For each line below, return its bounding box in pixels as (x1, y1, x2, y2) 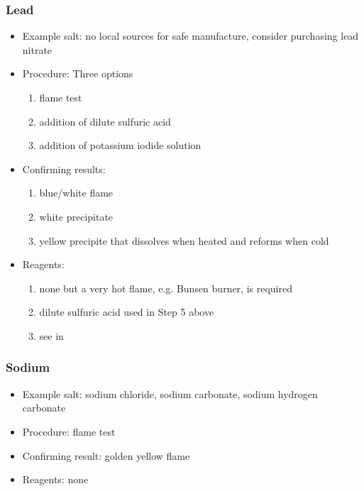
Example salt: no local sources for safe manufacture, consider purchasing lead (22, 28, 359, 43)
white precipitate (39, 209, 114, 224)
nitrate (22, 42, 53, 57)
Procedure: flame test (22, 424, 116, 438)
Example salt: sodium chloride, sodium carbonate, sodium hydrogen (22, 386, 318, 401)
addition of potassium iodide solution (39, 138, 202, 153)
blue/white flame (39, 185, 114, 200)
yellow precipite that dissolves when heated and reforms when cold (39, 233, 329, 248)
